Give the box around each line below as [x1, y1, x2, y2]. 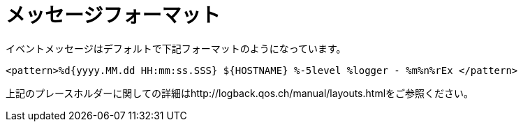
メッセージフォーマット [6, 3, 221, 27]
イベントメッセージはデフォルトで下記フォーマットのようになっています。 [6, 42, 346, 54]
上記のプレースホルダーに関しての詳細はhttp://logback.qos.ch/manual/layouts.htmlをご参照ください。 [6, 87, 474, 99]
